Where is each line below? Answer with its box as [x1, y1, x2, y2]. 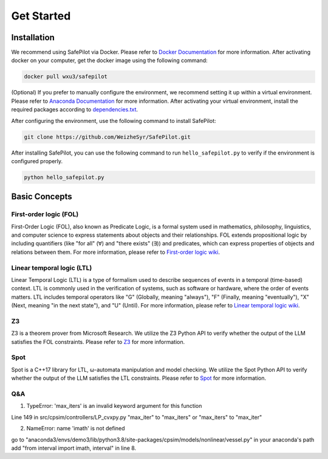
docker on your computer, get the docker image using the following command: [11, 57, 208, 64]
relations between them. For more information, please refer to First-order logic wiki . [11, 248, 220, 256]
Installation [11, 32, 55, 43]
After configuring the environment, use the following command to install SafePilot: [11, 117, 216, 124]
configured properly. [11, 157, 63, 164]
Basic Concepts [11, 192, 72, 202]
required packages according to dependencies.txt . [11, 106, 138, 113]
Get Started [11, 9, 71, 23]
